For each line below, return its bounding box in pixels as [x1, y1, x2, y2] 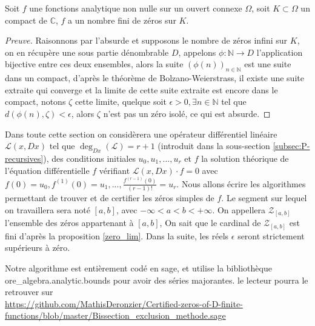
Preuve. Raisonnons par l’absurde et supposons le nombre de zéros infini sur [5, 34, 288, 47]
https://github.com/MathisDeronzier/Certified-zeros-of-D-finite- [5, 297, 243, 310]
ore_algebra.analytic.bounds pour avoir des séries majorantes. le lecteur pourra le [5, 273, 308, 286]
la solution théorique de [201, 151, 289, 164]
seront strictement [237, 229, 305, 242]
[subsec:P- [273, 139, 310, 152]
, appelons [178, 45, 216, 58]
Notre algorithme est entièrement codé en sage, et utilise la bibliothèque [5, 261, 272, 274]
